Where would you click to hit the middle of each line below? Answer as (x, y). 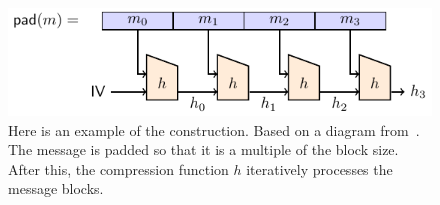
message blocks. (56, 188)
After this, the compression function (118, 168)
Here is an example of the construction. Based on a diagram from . (214, 129)
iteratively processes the (319, 168)
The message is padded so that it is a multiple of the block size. (203, 149)
